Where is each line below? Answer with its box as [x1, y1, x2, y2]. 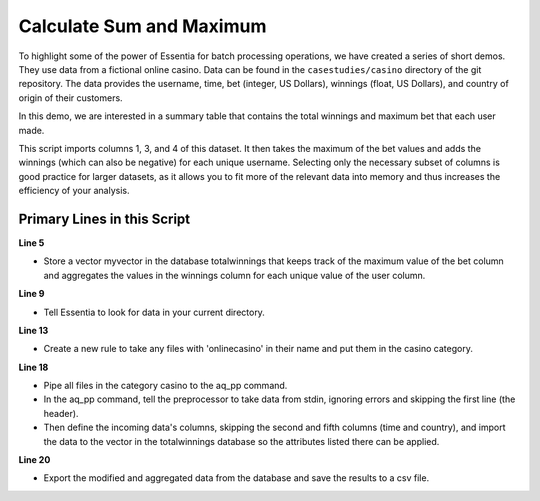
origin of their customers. [18, 91, 124, 104]
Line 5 [18, 236, 45, 249]
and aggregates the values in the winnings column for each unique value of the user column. [43, 269, 426, 281]
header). [43, 407, 79, 419]
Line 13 [18, 324, 49, 336]
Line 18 [18, 361, 49, 373]
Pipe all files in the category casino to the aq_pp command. [43, 380, 288, 392]
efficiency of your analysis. [18, 185, 130, 197]
